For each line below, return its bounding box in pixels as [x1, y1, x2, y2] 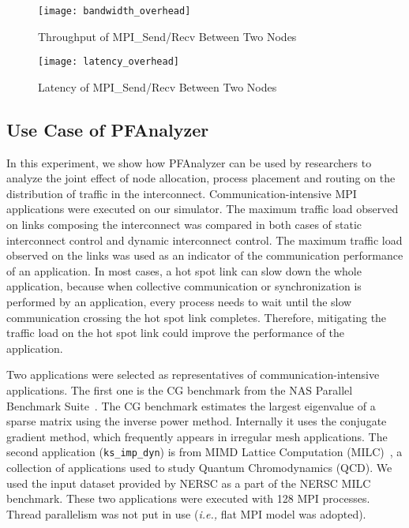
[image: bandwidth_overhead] [38, 6, 191, 17]
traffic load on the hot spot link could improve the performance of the [6, 324, 345, 341]
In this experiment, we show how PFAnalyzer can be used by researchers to [6, 154, 372, 170]
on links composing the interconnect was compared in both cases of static [6, 216, 362, 233]
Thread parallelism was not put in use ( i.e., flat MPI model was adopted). [6, 505, 366, 522]
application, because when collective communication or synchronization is [6, 278, 362, 294]
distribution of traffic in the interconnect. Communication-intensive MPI [6, 185, 357, 201]
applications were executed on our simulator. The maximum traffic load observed [6, 200, 399, 217]
